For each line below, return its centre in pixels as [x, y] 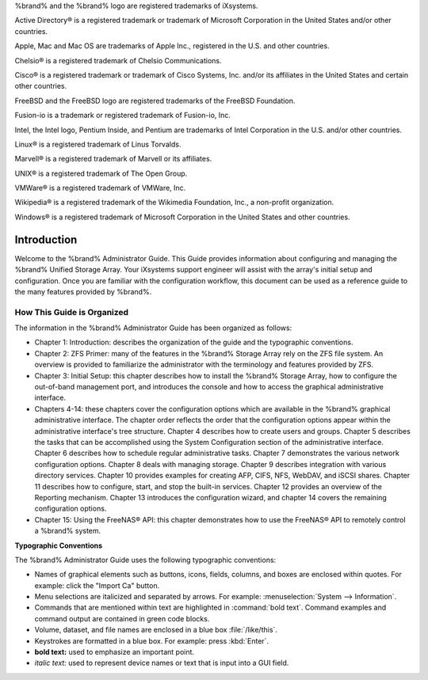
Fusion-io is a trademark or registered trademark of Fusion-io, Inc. [123, 116]
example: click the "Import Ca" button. [97, 585]
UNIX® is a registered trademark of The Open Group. [101, 173]
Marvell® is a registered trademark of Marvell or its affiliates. [113, 159]
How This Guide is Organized [72, 312]
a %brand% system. [68, 531]
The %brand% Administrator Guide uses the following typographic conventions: [145, 560]
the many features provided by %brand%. [83, 291]
